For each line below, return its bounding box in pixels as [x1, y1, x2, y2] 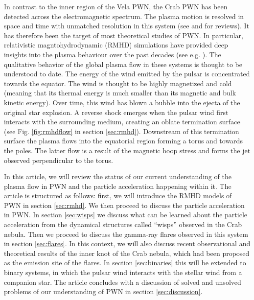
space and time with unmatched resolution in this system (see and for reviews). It [4, 21, 250, 31]
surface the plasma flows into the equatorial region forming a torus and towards [4, 136, 243, 146]
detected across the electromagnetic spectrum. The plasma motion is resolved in [4, 11, 244, 21]
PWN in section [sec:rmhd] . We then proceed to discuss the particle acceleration [4, 200, 245, 210]
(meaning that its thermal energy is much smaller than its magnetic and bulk [4, 88, 236, 98]
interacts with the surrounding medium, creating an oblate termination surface [4, 116, 240, 127]
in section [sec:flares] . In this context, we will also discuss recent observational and [4, 238, 251, 249]
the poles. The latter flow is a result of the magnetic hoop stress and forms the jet [4, 145, 251, 155]
